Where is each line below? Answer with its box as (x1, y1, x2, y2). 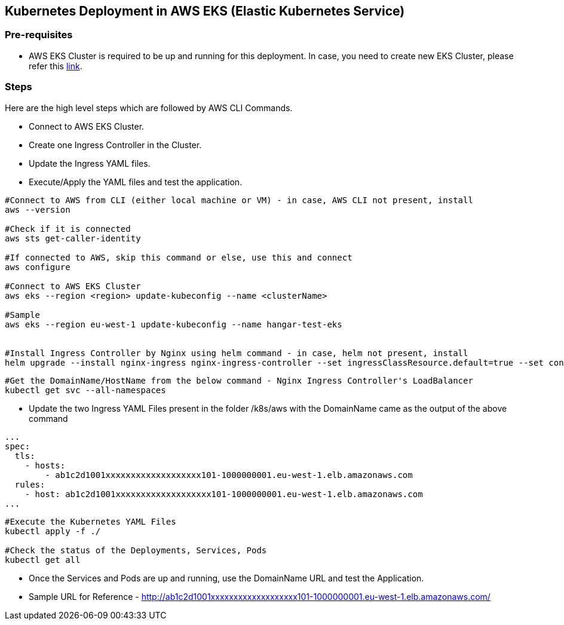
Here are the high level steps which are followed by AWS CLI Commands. (5, 102, 293, 113)
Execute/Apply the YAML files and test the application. (29, 176, 243, 187)
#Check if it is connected (5, 223, 131, 234)
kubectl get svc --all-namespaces (5, 385, 166, 395)
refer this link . (29, 60, 82, 71)
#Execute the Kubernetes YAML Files (5, 516, 176, 526)
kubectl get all (5, 554, 81, 565)
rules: (14, 479, 45, 489)
